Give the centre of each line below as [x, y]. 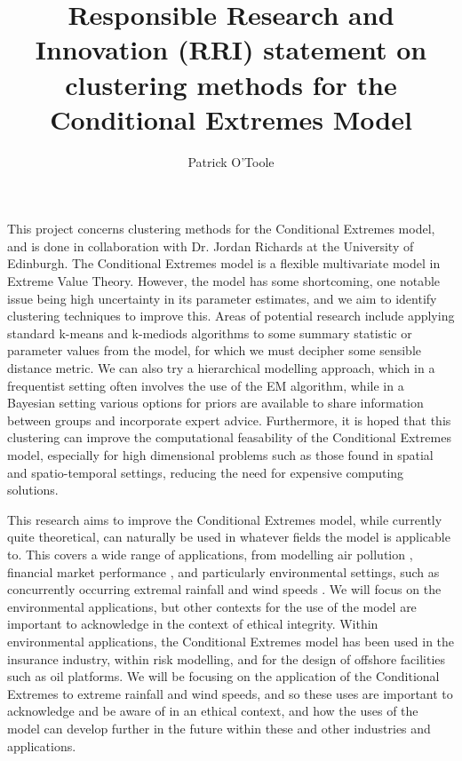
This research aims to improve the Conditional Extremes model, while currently [225, 519]
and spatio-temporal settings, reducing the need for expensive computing [206, 472]
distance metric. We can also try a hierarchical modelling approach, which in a [221, 368]
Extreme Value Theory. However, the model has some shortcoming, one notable [224, 281]
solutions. [33, 490]
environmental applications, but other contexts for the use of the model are [212, 606]
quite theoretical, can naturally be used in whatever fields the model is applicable [229, 537]
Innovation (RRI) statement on [231, 49]
